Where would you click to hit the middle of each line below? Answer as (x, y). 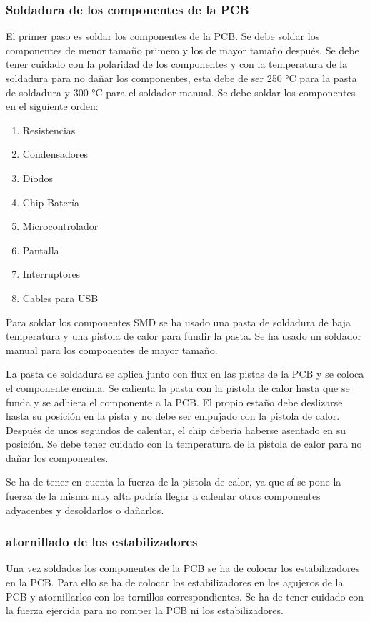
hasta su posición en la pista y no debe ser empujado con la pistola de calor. (173, 416)
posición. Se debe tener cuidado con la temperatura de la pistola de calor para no (184, 444)
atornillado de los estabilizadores (102, 542)
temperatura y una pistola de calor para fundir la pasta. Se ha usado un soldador (184, 336)
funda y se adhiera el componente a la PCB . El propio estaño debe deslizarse (174, 402)
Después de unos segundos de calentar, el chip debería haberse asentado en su (176, 430)
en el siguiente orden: (52, 106)
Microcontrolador (60, 226)
